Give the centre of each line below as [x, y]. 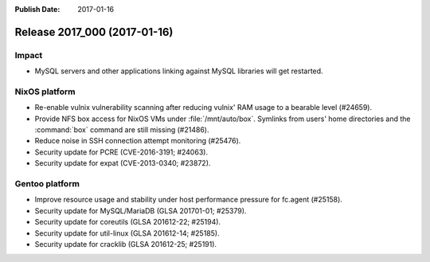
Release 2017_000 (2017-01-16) [94, 32]
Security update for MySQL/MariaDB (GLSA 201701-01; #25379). [141, 210]
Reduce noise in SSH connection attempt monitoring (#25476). [138, 141]
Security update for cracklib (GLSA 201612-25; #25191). [126, 244]
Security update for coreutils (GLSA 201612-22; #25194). [128, 222]
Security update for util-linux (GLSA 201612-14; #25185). [127, 233]
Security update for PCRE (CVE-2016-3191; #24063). [121, 152]
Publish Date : [37, 9]
